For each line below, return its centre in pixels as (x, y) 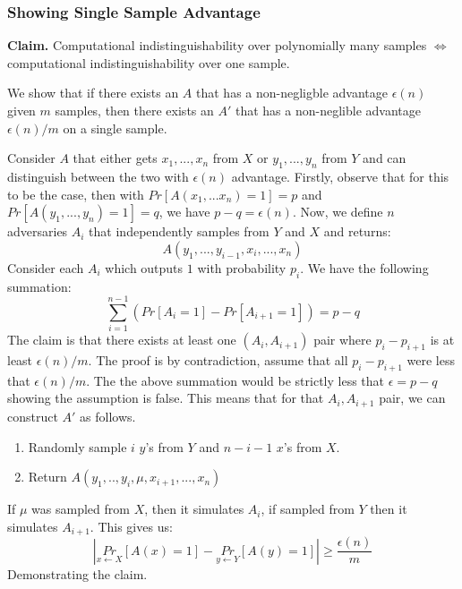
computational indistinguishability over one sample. (149, 62)
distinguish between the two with (98, 176)
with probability (242, 267)
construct (33, 416)
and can (385, 158)
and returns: (357, 231)
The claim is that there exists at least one (122, 340)
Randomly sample (77, 446)
